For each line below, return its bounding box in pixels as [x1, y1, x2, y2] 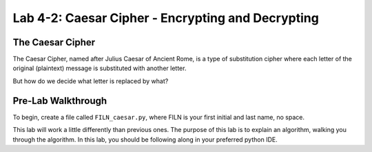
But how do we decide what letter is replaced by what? [12, 76, 169, 85]
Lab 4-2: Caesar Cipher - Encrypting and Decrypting [12, 10, 320, 25]
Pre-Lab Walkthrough [12, 95, 107, 107]
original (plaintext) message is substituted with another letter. [12, 64, 187, 72]
